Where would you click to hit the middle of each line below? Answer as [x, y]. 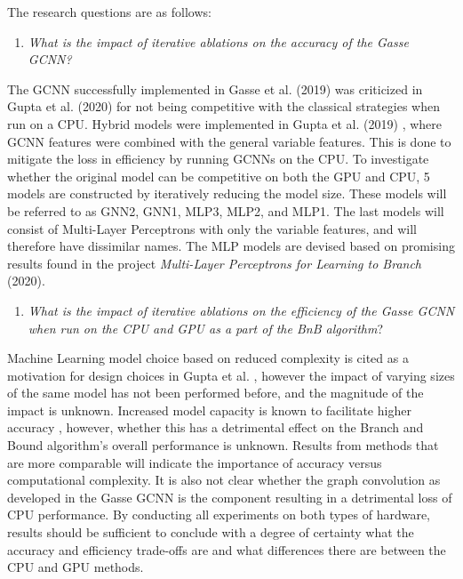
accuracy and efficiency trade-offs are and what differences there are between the [227, 549]
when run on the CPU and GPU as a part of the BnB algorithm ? [205, 328]
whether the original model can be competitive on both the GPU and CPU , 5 [219, 176]
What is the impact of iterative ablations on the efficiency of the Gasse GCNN [241, 310]
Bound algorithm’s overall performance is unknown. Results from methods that [223, 445]
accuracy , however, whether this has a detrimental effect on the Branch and [216, 427]
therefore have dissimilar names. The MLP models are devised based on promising [231, 246]
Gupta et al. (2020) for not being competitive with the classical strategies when [224, 106]
